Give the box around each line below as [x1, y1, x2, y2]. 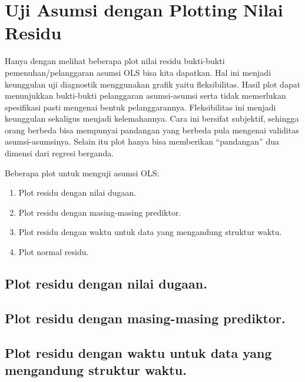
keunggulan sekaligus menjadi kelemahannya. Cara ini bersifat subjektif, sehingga [5, 112, 299, 125]
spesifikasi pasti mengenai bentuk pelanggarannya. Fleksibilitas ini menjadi [5, 100, 276, 113]
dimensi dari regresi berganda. [5, 147, 114, 159]
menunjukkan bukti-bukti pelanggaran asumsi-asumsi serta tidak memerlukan [5, 89, 286, 102]
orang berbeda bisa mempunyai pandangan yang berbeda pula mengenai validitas [5, 123, 299, 136]
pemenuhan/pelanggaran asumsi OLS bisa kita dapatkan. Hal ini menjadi [5, 66, 271, 78]
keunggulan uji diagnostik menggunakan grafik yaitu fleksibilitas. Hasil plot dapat [5, 78, 301, 90]
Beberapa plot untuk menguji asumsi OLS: [5, 166, 160, 179]
